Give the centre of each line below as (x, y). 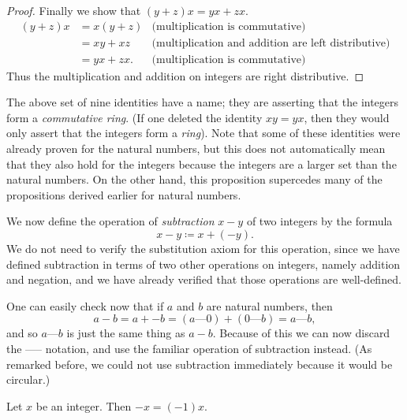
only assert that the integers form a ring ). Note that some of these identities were (203, 133)
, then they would (347, 117)
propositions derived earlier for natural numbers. (124, 194)
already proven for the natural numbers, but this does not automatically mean (196, 149)
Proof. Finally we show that (74, 10)
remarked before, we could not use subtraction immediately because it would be (200, 364)
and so (22, 333)
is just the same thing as (126, 333)
